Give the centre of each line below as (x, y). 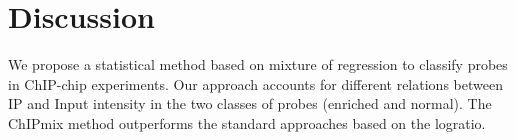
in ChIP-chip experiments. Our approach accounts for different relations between (255, 83)
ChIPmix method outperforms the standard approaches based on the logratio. (247, 122)
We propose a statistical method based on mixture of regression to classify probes (258, 64)
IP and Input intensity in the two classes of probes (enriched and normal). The (250, 103)
